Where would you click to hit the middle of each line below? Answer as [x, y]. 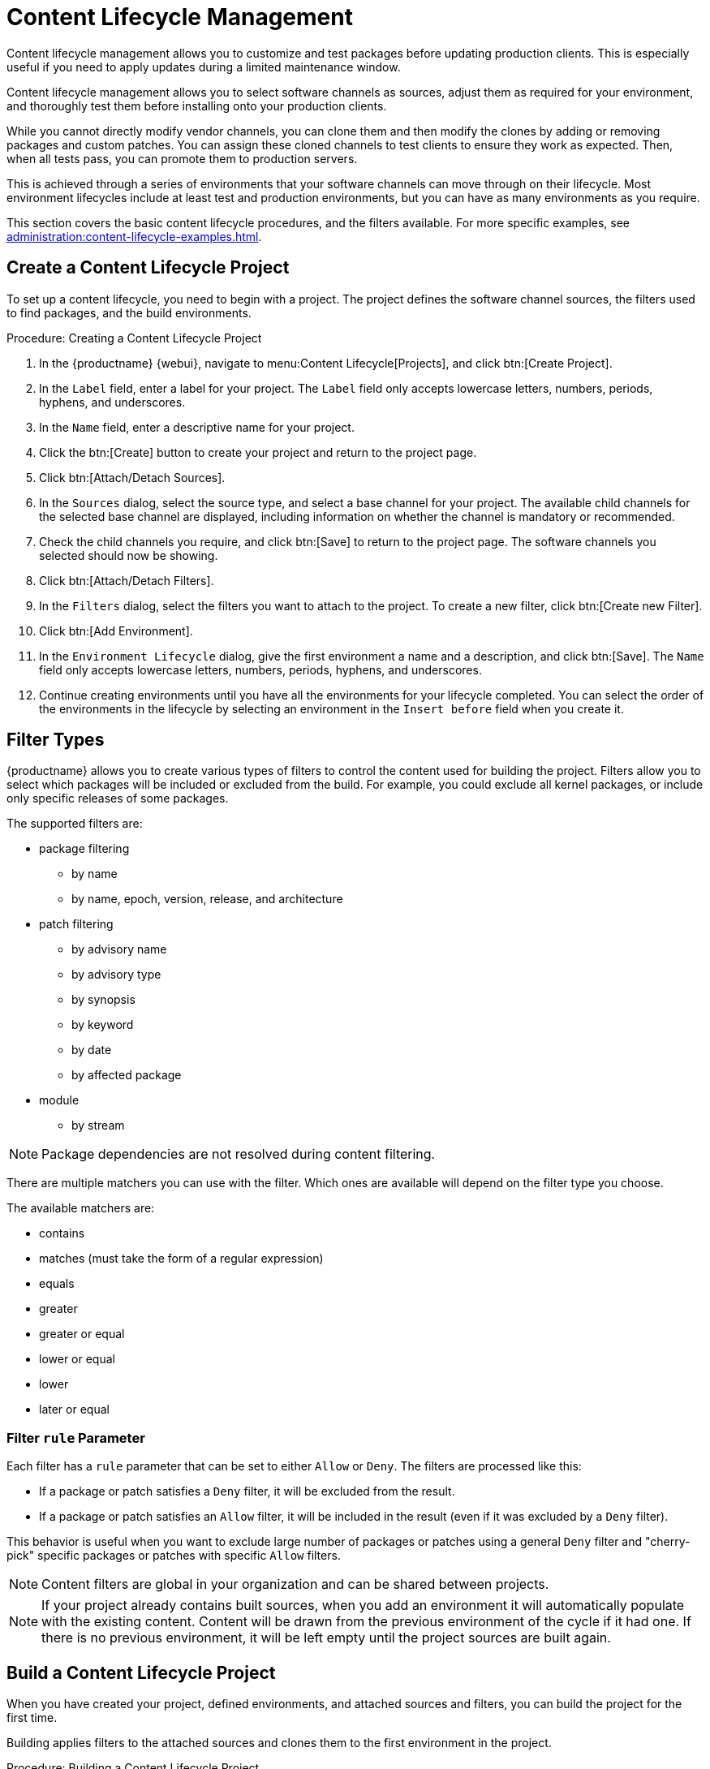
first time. [32, 1718]
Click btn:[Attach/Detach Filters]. [127, 580]
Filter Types [56, 740]
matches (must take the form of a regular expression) [181, 1259]
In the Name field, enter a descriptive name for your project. [197, 427]
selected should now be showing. [129, 555]
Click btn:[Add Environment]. [116, 631]
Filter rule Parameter [76, 1438]
